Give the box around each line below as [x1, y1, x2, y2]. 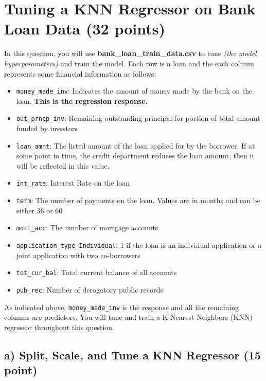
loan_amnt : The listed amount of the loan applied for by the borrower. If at [16, 140, 255, 151]
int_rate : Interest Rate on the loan [16, 177, 130, 188]
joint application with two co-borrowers [16, 249, 140, 260]
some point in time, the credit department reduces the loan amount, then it [16, 150, 255, 161]
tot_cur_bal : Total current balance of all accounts [16, 267, 177, 278]
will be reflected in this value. [16, 160, 110, 171]
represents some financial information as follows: [4, 68, 156, 79]
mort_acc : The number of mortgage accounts [16, 222, 158, 233]
